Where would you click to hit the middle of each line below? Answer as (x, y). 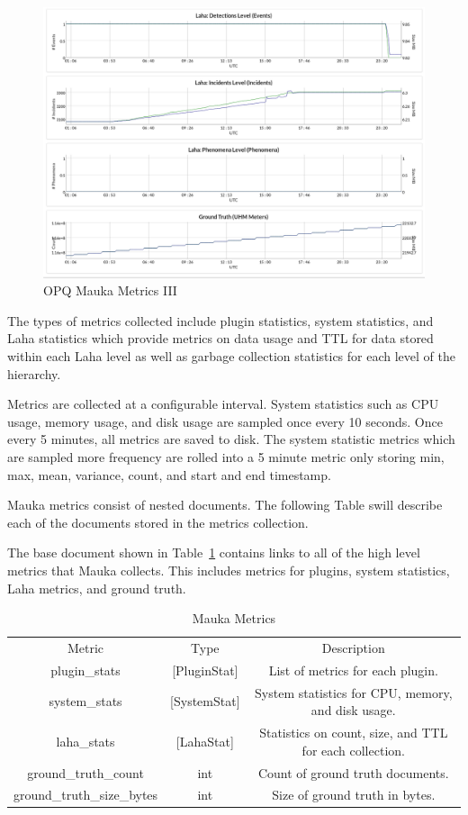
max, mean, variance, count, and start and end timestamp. (169, 474)
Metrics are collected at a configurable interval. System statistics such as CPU (223, 404)
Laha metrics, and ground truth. (97, 588)
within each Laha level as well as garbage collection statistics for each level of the (231, 355)
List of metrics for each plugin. (353, 670)
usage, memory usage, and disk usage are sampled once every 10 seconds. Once (225, 421)
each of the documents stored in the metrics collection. (158, 522)
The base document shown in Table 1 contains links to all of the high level (214, 552)
